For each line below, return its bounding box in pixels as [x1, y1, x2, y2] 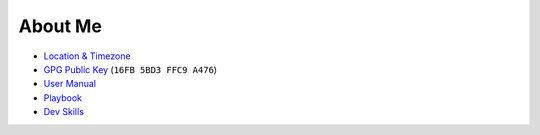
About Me [18, 15, 102, 37]
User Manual [43, 78, 97, 90]
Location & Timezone [43, 50, 131, 62]
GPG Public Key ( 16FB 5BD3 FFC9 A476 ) [43, 63, 218, 75]
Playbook [43, 91, 82, 104]
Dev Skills [43, 106, 85, 118]
